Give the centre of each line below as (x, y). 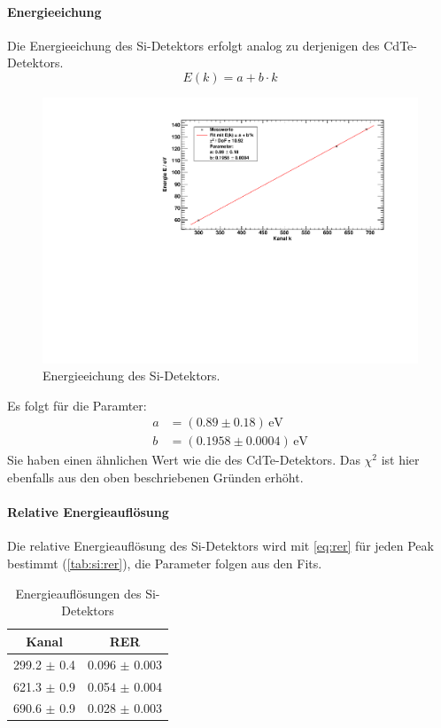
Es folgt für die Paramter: (77, 405)
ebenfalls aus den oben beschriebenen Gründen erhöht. (155, 478)
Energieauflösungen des (78, 593)
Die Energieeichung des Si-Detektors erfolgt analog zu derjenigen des (193, 45)
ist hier (400, 460)
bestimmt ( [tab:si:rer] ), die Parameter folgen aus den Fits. (165, 564)
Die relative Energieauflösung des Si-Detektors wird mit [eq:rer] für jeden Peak (220, 546)
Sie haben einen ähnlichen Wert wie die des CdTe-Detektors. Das (184, 460)
